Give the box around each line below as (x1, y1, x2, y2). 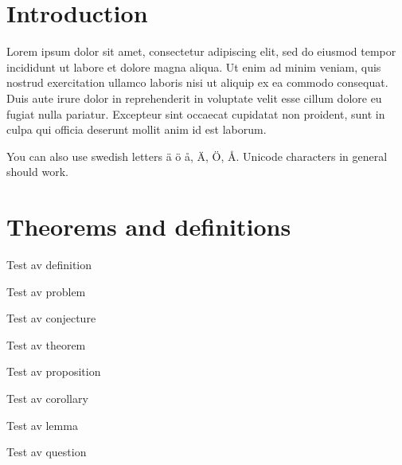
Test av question (6, 444, 87, 460)
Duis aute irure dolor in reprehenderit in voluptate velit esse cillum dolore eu (6, 89, 382, 106)
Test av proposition (6, 363, 101, 380)
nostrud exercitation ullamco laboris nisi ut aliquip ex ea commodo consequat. (6, 74, 388, 91)
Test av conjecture (6, 310, 96, 326)
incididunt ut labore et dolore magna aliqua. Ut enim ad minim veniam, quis (6, 58, 381, 75)
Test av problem (6, 283, 86, 299)
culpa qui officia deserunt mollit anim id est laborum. (6, 121, 267, 138)
